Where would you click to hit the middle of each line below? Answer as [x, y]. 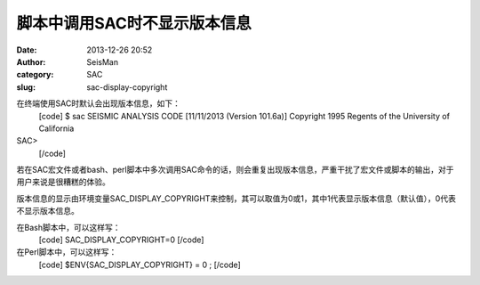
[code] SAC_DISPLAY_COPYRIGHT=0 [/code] [121, 240]
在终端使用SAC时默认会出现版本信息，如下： [99, 103]
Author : [31, 61]
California [56, 128]
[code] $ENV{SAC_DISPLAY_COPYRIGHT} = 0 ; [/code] [140, 265]
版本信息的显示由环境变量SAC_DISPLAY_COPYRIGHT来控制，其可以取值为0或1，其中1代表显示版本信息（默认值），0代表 [236, 198]
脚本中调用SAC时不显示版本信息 [134, 23]
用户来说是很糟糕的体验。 [63, 182]
